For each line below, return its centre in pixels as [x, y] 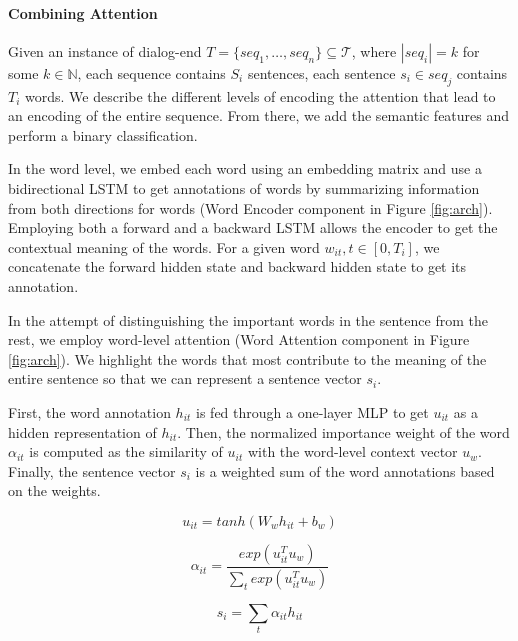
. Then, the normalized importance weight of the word [343, 431]
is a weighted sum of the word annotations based [345, 470]
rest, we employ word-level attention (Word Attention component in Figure [239, 339]
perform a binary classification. [103, 134]
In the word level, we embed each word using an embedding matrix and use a [245, 168]
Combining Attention [83, 12]
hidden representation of [82, 431]
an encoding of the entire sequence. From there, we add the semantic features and [259, 115]
